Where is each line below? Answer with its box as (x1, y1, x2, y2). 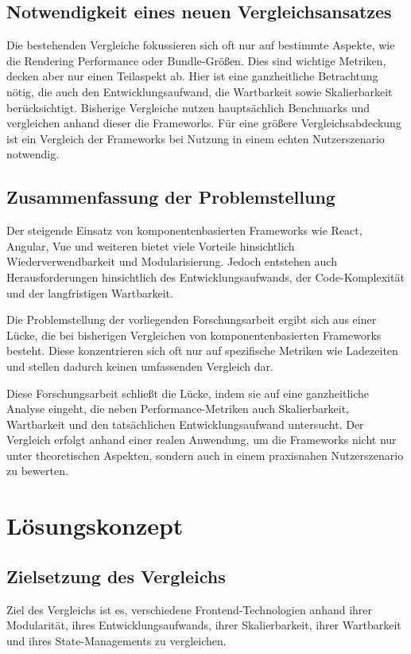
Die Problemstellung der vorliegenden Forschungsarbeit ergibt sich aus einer (6, 311, 377, 328)
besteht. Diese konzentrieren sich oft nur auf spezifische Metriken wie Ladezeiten (6, 342, 398, 359)
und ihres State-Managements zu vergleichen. (6, 632, 227, 648)
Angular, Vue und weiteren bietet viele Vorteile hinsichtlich (6, 237, 295, 254)
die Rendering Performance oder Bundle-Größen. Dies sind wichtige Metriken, (6, 52, 386, 68)
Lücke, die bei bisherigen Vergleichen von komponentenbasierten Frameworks (6, 326, 382, 343)
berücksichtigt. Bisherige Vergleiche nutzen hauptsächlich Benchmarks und (6, 99, 370, 115)
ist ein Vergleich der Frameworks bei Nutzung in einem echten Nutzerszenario (6, 130, 385, 146)
